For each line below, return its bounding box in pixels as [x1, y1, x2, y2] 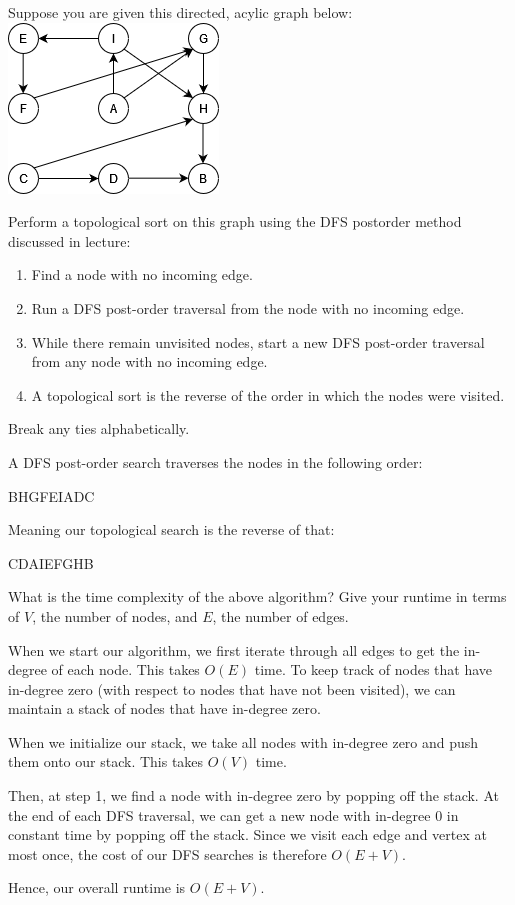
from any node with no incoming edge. [31, 351, 268, 372]
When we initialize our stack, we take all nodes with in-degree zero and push [8, 731, 479, 752]
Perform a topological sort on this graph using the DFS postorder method [8, 211, 462, 232]
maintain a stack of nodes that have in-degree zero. [8, 698, 321, 719]
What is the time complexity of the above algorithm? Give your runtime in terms [8, 586, 507, 607]
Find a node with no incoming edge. [31, 264, 253, 285]
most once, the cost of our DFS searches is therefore [8, 843, 327, 864]
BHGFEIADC [8, 485, 95, 506]
